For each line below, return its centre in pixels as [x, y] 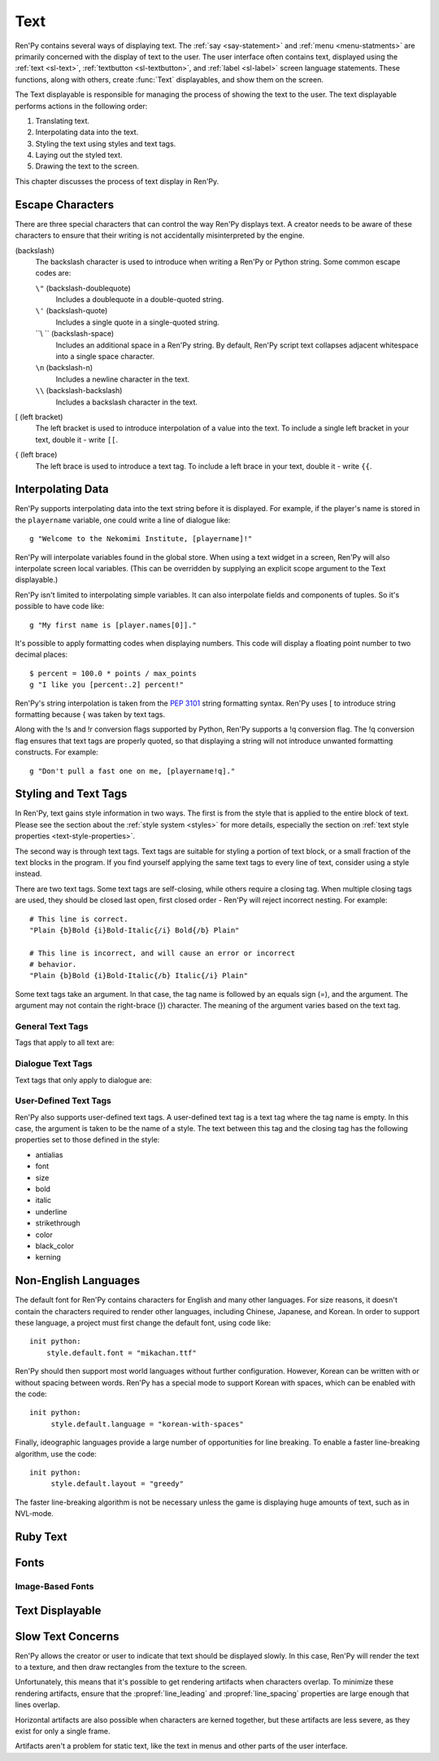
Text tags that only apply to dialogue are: [83, 1080]
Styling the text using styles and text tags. [106, 143]
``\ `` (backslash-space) [75, 334]
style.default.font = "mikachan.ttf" [121, 1352]
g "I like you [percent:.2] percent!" [107, 685]
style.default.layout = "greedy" [117, 1484]
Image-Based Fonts [54, 1586]
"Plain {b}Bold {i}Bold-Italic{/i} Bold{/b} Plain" [135, 930]
